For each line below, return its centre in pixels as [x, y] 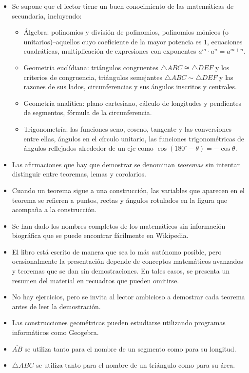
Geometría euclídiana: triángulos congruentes [91, 67]
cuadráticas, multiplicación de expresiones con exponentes [110, 51]
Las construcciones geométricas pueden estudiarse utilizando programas [119, 323]
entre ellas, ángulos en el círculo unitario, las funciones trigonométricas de [134, 138]
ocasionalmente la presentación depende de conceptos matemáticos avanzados [127, 261]
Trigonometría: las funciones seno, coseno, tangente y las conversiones [128, 128]
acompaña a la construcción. [54, 209]
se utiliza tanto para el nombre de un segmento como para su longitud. [130, 348]
